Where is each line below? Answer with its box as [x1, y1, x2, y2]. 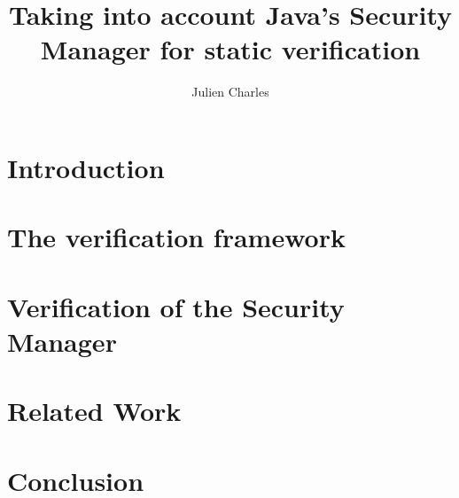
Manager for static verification [40, 31, 421, 67]
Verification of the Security [7, 288, 345, 324]
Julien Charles [191, 82, 269, 101]
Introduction [7, 149, 165, 185]
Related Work [7, 393, 182, 429]
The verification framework [7, 219, 346, 255]
